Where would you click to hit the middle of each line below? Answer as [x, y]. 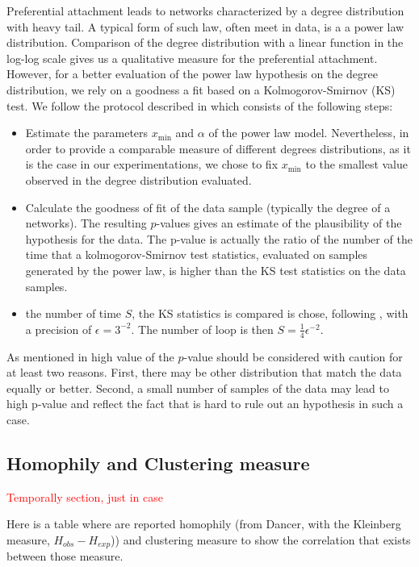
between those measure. [65, 556]
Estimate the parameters [87, 133]
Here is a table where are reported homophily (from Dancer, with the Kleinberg [204, 524]
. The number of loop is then [202, 329]
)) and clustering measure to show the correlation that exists [261, 539]
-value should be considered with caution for [293, 356]
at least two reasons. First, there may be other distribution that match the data [204, 372]
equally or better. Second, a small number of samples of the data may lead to [198, 388]
